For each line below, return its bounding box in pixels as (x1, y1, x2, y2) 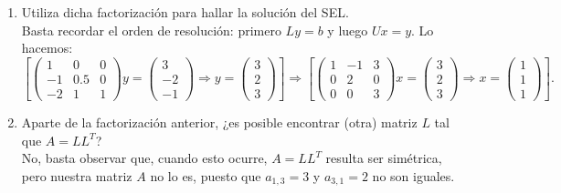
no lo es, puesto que (150, 166, 261, 185)
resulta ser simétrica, (325, 148, 442, 168)
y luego (327, 20, 368, 39)
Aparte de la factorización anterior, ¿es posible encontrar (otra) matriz (21, 112, 418, 131)
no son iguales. (372, 166, 455, 185)
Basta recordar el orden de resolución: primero (21, 20, 281, 39)
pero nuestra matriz (21, 166, 132, 185)
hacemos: (21, 38, 73, 57)
